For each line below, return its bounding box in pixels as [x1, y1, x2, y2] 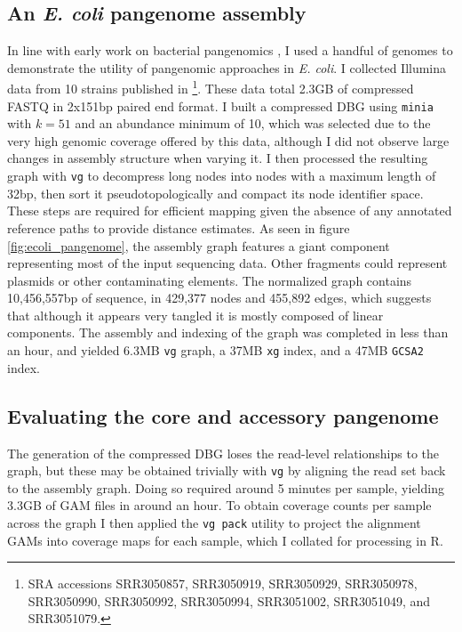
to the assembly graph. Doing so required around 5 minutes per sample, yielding [7, 478, 444, 497]
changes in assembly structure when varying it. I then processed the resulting [7, 149, 428, 167]
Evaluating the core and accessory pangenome [7, 401, 439, 429]
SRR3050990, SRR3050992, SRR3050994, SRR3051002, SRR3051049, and [28, 591, 431, 610]
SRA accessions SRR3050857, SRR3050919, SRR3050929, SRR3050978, [28, 574, 418, 593]
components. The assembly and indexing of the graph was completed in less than [7, 323, 449, 342]
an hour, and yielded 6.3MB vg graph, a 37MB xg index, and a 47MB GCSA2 [7, 341, 424, 360]
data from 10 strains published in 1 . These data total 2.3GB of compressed [7, 77, 414, 98]
